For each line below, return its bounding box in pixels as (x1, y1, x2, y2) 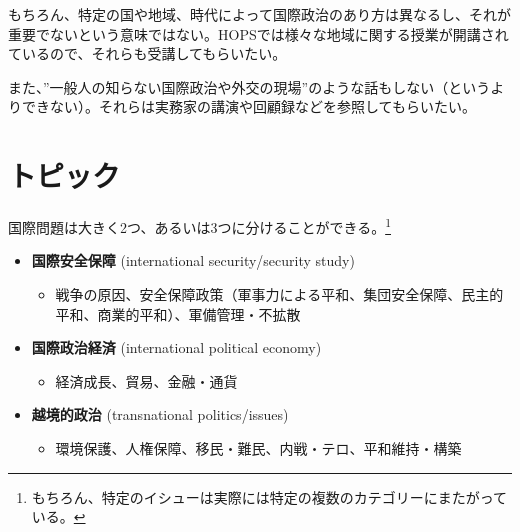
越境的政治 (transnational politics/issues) (31, 404, 289, 425)
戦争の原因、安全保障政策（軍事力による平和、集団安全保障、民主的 (55, 283, 504, 304)
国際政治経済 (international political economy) (31, 337, 322, 358)
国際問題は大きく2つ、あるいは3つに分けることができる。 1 (8, 214, 392, 237)
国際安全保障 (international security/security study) (31, 250, 355, 271)
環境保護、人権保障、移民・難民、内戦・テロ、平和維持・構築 (55, 437, 462, 458)
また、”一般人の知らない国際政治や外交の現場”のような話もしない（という (8, 76, 491, 97)
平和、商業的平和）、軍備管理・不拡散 (55, 303, 301, 324)
